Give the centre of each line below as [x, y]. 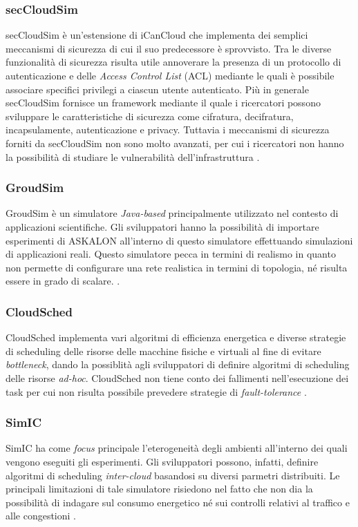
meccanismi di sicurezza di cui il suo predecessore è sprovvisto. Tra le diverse [169, 48]
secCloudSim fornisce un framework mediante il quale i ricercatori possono [163, 103]
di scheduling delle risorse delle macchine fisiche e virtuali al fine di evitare [163, 351]
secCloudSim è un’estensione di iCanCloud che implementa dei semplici [157, 35]
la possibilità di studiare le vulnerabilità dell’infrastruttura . [133, 156]
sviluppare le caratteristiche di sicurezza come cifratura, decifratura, [150, 116]
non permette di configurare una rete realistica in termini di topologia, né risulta [177, 267]
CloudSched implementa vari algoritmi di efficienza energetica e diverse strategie [176, 337]
